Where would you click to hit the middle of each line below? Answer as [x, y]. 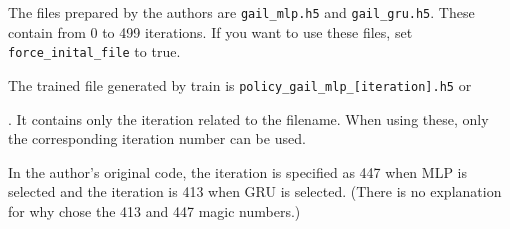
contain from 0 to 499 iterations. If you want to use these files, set [210, 31]
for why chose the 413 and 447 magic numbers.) [154, 210]
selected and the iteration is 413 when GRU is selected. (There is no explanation [255, 191]
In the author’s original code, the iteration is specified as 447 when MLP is [238, 171]
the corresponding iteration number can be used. [157, 138]
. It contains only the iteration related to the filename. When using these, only [248, 118]
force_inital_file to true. [94, 51]
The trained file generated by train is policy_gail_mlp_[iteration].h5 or [240, 84]
